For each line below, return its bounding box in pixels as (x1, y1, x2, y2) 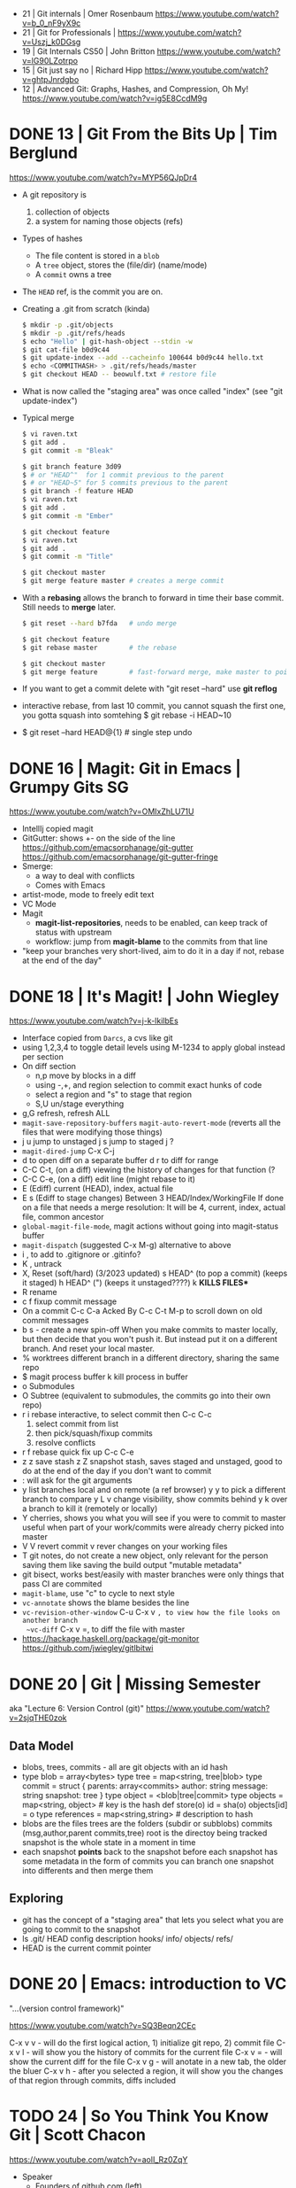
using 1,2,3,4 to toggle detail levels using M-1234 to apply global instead (21, 1042, 285, 1053)
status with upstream (34, 927, 112, 938)
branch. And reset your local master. (21, 1343, 155, 1354)
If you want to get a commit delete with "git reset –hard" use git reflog (21, 683, 277, 694)
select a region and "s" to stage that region (34, 1090, 193, 1100)
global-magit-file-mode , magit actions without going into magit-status (21, 1221, 279, 1231)
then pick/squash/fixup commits (34, 1428, 153, 1439)
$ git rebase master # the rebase (21, 643, 178, 652)
